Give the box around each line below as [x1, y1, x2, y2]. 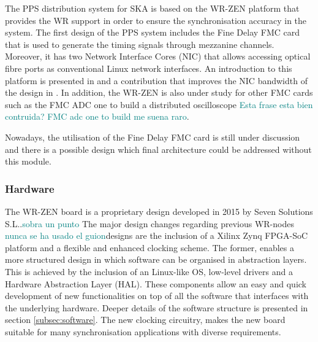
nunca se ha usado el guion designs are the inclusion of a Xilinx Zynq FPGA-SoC [5, 229, 308, 242]
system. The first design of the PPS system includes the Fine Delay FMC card [5, 26, 300, 39]
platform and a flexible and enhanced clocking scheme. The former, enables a [5, 241, 294, 254]
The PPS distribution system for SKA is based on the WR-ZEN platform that [5, 2, 300, 14]
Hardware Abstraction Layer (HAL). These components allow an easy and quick [5, 277, 306, 290]
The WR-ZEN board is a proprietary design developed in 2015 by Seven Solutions [5, 204, 313, 217]
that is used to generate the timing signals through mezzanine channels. [5, 37, 274, 50]
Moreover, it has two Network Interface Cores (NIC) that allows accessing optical [5, 50, 311, 63]
